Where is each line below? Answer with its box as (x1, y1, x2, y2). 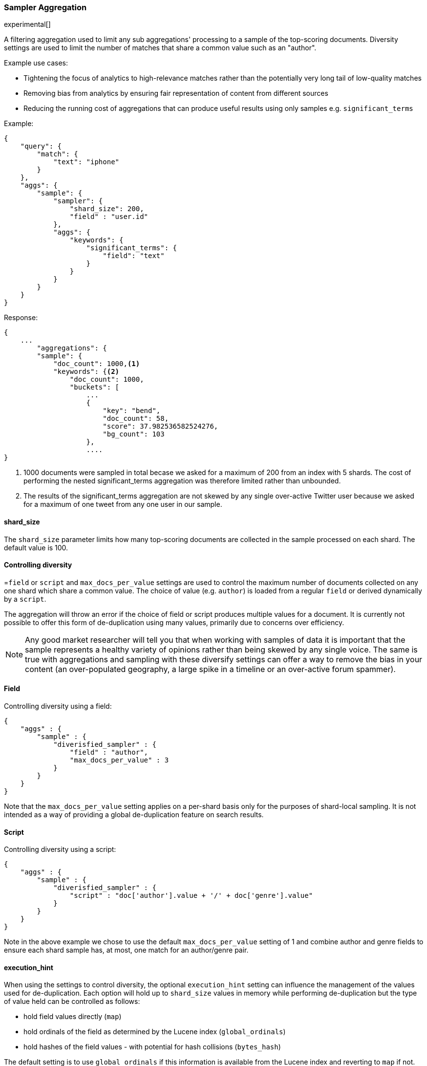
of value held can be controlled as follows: (4, 997, 140, 1006)
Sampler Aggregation (4, 2, 87, 12)
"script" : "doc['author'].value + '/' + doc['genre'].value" (69, 892, 313, 900)
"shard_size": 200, (69, 205, 144, 213)
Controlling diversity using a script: (4, 845, 116, 854)
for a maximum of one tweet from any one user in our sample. (23, 500, 222, 509)
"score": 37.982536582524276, (103, 422, 218, 431)
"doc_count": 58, (103, 414, 169, 423)
